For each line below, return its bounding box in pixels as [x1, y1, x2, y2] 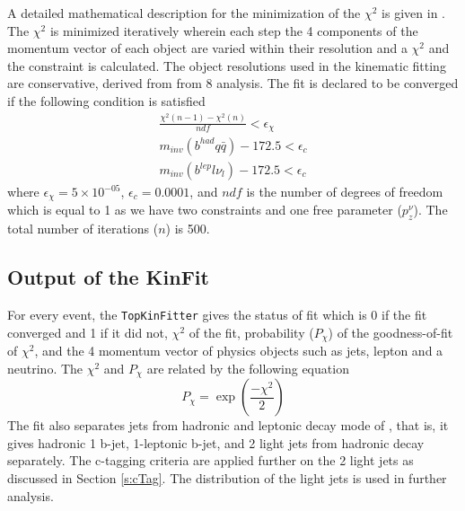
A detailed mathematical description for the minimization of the [7, 4, 361, 22]
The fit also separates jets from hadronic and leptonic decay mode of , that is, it [7, 416, 449, 435]
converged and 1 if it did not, [7, 322, 168, 341]
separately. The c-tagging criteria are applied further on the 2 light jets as [7, 451, 414, 470]
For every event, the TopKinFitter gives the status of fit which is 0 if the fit [7, 305, 427, 324]
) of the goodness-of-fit [328, 322, 453, 341]
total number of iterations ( [7, 219, 159, 238]
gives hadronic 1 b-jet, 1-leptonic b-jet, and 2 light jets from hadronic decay [7, 433, 425, 452]
